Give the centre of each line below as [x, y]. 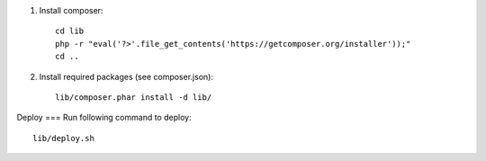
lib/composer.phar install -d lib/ [134, 97]
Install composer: [71, 10]
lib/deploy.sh [63, 138]
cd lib [70, 31]
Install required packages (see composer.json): [126, 76]
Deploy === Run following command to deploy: [104, 118]
